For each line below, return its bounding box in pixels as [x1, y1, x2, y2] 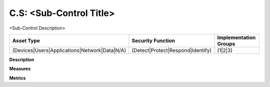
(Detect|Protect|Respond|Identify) [131, 46, 212, 53]
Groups [217, 40, 235, 47]
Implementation [217, 34, 256, 41]
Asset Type [12, 37, 40, 44]
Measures [9, 65, 31, 72]
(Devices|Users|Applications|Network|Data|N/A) [12, 46, 126, 53]
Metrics [9, 75, 26, 81]
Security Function [131, 37, 175, 44]
